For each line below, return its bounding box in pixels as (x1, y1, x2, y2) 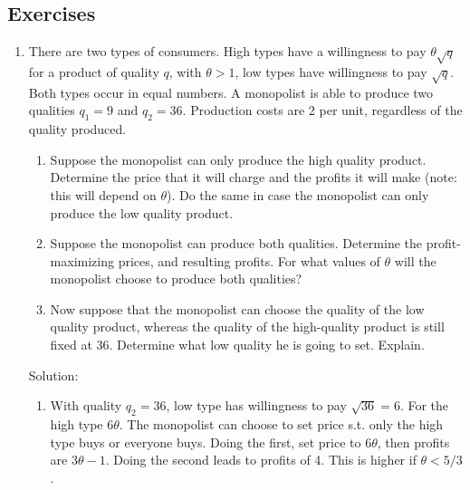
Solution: (28, 365, 79, 384)
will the (394, 251, 436, 270)
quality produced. (28, 120, 127, 139)
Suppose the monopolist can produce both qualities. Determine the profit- (50, 234, 461, 253)
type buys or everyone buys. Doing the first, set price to (50, 432, 361, 451)
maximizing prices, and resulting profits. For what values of (50, 251, 380, 270)
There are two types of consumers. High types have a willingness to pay (28, 42, 427, 61)
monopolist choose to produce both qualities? (50, 269, 302, 288)
